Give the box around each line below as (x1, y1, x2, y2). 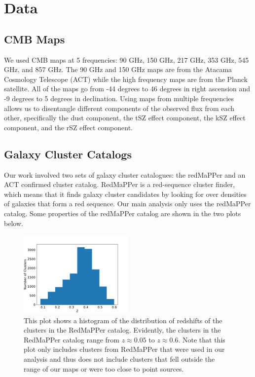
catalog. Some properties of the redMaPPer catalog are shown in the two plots (4, 208, 241, 218)
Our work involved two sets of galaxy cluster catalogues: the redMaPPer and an (4, 169, 246, 180)
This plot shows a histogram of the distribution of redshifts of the (24, 315, 222, 325)
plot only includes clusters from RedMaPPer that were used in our (24, 344, 225, 354)
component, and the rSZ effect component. (4, 122, 133, 132)
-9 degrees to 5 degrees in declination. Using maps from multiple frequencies (4, 93, 234, 103)
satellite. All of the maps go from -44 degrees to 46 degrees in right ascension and (4, 83, 251, 94)
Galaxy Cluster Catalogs (4, 146, 132, 161)
